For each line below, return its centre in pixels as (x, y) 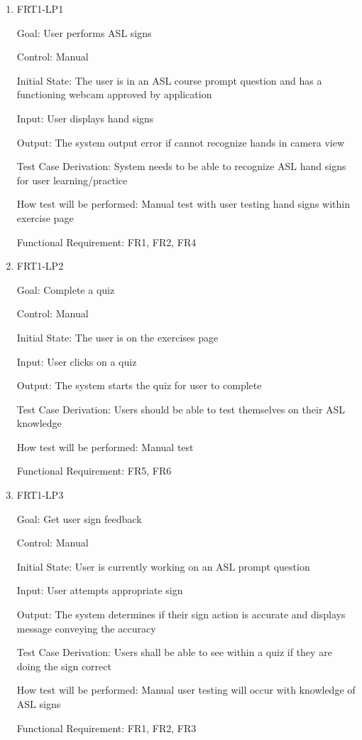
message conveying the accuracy (86, 628)
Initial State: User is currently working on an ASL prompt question (163, 566)
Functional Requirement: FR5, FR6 (94, 471)
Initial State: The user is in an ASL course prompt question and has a (169, 80)
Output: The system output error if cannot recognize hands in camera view (181, 142)
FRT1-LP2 (40, 266)
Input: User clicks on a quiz (77, 361)
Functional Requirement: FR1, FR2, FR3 (106, 728)
